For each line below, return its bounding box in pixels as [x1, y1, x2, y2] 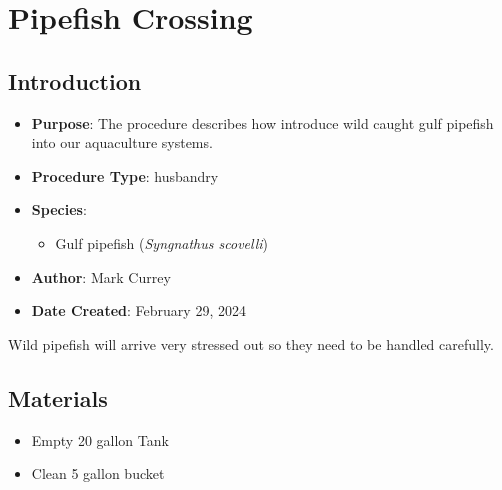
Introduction [8, 65, 142, 96]
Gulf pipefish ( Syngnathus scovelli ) [55, 232, 269, 253]
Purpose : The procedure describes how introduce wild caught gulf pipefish [31, 112, 494, 133]
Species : [31, 199, 87, 220]
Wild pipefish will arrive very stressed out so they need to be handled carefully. [8, 333, 494, 354]
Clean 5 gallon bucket [31, 463, 165, 484]
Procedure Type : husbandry [31, 165, 219, 186]
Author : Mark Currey [31, 266, 171, 287]
